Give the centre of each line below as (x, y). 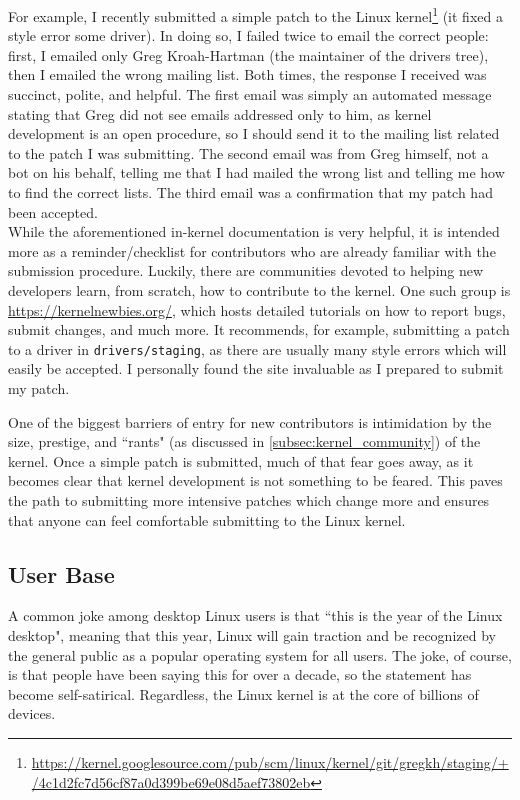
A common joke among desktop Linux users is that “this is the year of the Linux (255, 615)
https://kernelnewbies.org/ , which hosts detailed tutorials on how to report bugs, (257, 309)
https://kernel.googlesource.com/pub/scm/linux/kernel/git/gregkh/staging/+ (270, 761)
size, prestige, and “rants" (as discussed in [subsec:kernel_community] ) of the (244, 441)
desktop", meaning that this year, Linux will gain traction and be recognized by (252, 634)
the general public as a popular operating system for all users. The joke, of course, (260, 654)
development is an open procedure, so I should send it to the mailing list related (254, 133)
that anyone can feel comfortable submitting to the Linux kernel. (207, 519)
